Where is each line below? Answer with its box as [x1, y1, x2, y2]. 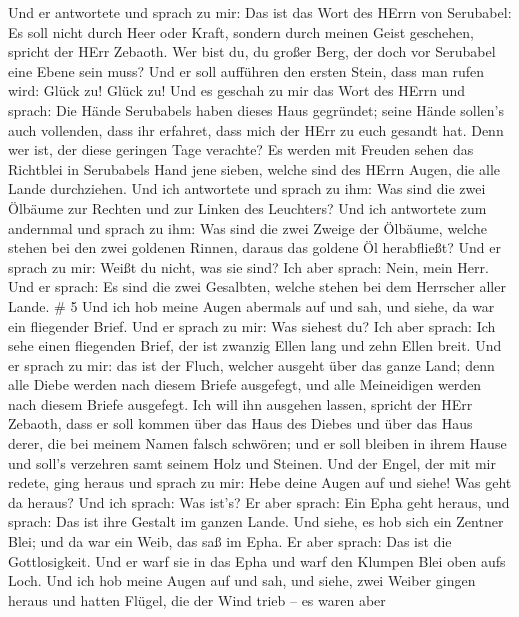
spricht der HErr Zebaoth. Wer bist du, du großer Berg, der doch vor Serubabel [8, 41, 496, 62]
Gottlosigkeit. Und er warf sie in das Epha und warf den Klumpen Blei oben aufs [8, 550, 506, 571]
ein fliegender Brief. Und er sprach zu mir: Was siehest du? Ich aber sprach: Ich [8, 315, 496, 336]
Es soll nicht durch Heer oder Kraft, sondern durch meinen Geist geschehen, [8, 21, 475, 42]
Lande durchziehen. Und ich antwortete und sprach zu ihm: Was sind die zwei [8, 178, 486, 199]
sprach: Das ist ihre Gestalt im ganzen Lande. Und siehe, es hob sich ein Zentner [8, 511, 504, 532]
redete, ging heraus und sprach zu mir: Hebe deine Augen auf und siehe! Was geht [8, 472, 512, 493]
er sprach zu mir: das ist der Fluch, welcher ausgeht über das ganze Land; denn [8, 354, 495, 375]
